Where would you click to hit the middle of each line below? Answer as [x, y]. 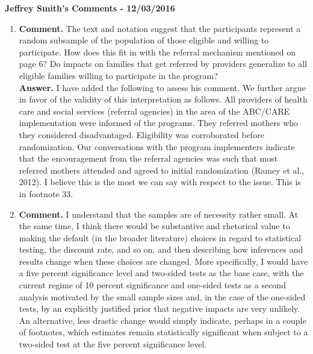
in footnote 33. [46, 193]
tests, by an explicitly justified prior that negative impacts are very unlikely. [160, 308]
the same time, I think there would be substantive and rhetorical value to [154, 226]
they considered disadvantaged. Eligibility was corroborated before [141, 134]
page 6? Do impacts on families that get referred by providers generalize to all [163, 64]
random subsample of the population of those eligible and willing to [144, 40]
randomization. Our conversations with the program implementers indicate [157, 146]
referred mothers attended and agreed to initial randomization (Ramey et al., [162, 170]
